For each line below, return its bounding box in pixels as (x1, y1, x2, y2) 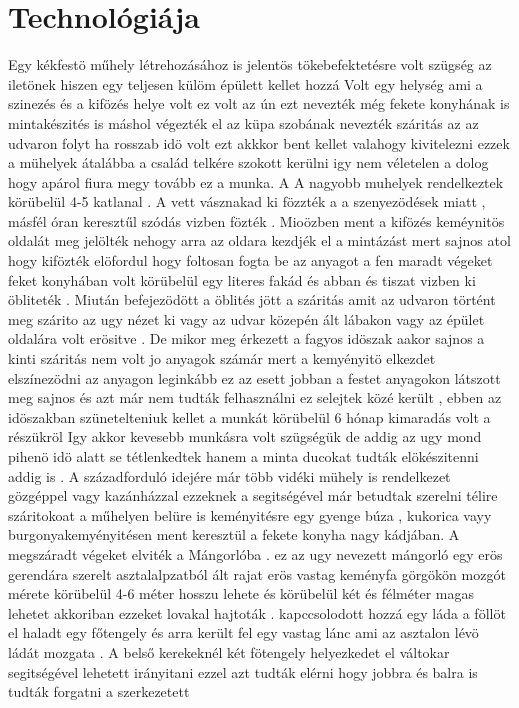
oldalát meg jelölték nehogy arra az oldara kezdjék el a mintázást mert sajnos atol (8, 230, 511, 251)
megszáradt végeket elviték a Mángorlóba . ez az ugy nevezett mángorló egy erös (8, 543, 503, 564)
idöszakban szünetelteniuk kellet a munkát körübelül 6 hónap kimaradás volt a (8, 406, 491, 427)
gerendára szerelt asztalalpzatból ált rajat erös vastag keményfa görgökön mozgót (8, 563, 506, 584)
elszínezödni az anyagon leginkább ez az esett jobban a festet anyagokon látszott (8, 367, 501, 388)
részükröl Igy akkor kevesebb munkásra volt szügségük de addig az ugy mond (8, 426, 482, 447)
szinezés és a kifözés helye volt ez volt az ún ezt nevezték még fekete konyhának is (8, 93, 510, 114)
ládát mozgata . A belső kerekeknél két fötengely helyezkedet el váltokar (8, 641, 450, 662)
